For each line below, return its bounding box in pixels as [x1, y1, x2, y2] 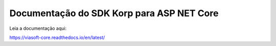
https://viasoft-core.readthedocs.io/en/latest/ [9, 34, 105, 40]
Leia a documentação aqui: [9, 25, 66, 31]
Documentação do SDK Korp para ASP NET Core [9, 8, 219, 19]
